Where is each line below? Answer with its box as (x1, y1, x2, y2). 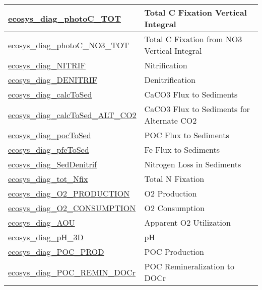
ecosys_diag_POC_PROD (8, 246, 104, 257)
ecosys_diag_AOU (8, 217, 75, 228)
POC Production (144, 246, 204, 257)
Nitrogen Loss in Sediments (144, 158, 241, 170)
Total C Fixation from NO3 (144, 33, 242, 45)
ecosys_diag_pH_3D (8, 231, 84, 243)
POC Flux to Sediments (144, 129, 229, 141)
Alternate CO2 (144, 115, 197, 126)
